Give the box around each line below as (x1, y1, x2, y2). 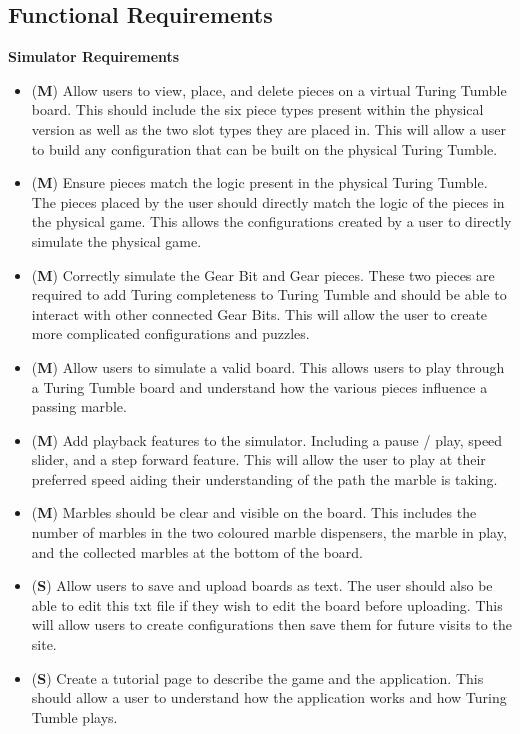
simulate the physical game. (31, 230, 202, 251)
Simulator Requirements (8, 46, 180, 67)
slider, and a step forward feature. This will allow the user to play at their (31, 449, 486, 470)
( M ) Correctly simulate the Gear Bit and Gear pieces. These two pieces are (31, 264, 495, 285)
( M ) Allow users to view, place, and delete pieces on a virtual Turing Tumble (31, 79, 507, 100)
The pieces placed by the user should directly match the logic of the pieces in (31, 191, 505, 212)
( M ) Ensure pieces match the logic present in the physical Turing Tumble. (31, 172, 488, 193)
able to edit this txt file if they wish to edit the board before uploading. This (31, 594, 503, 615)
